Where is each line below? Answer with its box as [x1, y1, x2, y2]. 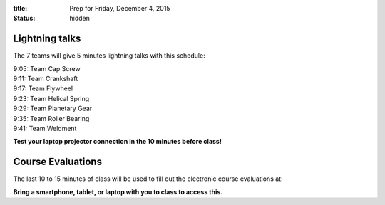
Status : [13, 14, 36, 23]
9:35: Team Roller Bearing [13, 114, 90, 122]
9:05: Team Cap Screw [13, 64, 81, 73]
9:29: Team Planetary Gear [13, 104, 93, 113]
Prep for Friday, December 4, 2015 [69, 4, 170, 12]
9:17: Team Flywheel [13, 84, 73, 93]
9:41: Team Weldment [13, 125, 77, 133]
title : [13, 4, 28, 12]
